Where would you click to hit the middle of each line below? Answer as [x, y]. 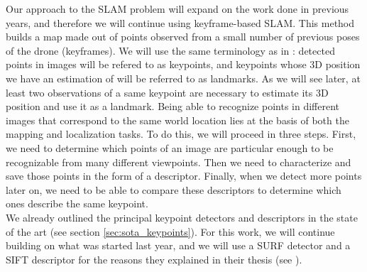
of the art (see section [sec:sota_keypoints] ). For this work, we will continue [170, 231]
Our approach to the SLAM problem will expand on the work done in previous [177, 9]
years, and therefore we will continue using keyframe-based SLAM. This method [180, 22]
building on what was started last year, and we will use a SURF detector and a [178, 245]
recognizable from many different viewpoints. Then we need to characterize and [179, 162]
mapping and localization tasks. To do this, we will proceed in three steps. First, [181, 134]
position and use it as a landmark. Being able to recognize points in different [173, 106]
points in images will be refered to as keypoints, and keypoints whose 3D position [183, 64]
